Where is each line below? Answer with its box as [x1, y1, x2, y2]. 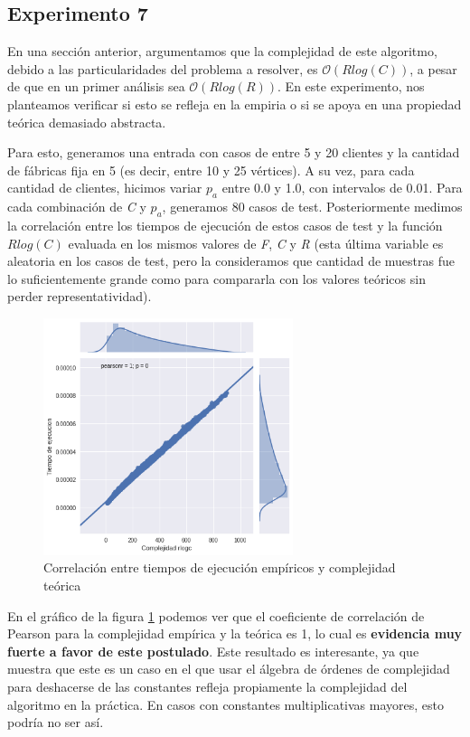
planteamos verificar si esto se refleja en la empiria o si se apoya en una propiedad [7, 94, 462, 113]
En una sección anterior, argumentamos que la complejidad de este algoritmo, [7, 42, 437, 61]
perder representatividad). [7, 287, 152, 306]
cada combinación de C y [7, 197, 146, 216]
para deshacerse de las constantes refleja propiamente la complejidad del [7, 676, 408, 695]
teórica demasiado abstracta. [7, 112, 166, 131]
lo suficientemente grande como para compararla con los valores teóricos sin [7, 269, 426, 288]
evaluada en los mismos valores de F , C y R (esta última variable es [68, 233, 444, 252]
